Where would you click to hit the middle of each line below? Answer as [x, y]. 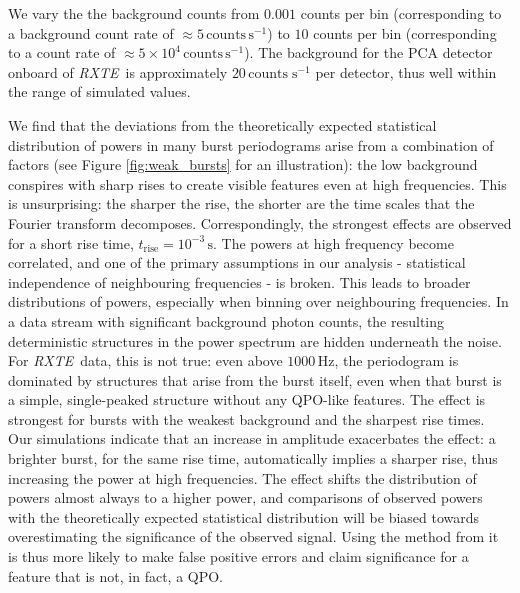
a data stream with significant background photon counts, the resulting [226, 320]
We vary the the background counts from [134, 13]
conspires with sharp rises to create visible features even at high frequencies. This [257, 183]
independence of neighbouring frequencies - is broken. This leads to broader [239, 281]
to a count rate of [62, 52]
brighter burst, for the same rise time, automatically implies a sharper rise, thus [253, 458]
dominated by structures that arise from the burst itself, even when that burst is [255, 379]
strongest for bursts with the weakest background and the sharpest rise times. [246, 418]
